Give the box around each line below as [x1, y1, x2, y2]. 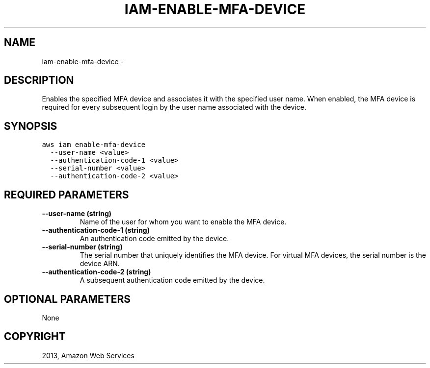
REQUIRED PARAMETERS [4, 188, 129, 201]
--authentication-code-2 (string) [42, 268, 151, 276]
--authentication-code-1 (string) [42, 226, 150, 235]
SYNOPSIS [4, 120, 57, 132]
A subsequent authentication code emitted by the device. [80, 276, 265, 285]
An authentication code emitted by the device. [80, 234, 229, 243]
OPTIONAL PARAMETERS [4, 293, 131, 305]
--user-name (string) [42, 209, 112, 218]
